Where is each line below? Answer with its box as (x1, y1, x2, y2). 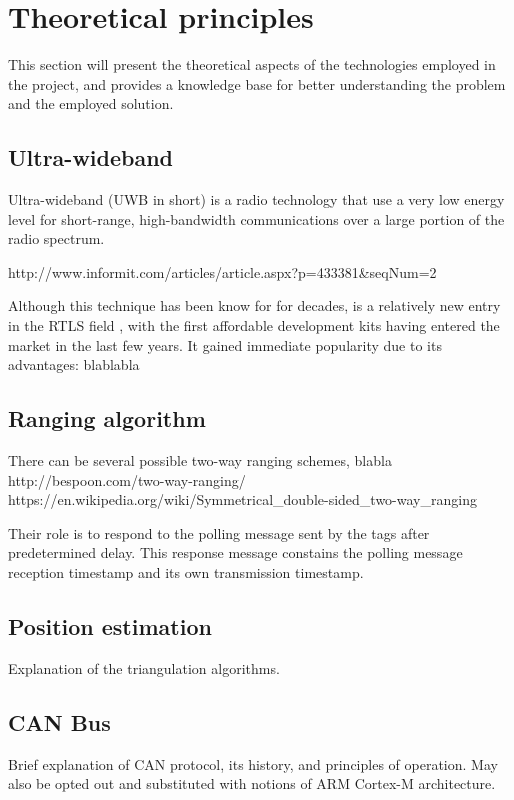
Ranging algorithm (8, 403, 206, 434)
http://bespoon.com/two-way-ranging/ (8, 469, 246, 490)
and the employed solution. (8, 93, 174, 114)
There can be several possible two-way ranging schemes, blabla (8, 450, 392, 471)
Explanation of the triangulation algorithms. (8, 657, 280, 678)
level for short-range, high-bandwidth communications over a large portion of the (8, 208, 505, 229)
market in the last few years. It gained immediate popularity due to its (8, 334, 442, 355)
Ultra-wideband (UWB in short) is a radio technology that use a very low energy (8, 189, 505, 210)
